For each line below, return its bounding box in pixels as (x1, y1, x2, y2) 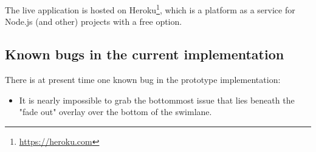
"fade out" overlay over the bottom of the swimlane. (19, 105, 212, 118)
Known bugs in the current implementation (5, 45, 284, 64)
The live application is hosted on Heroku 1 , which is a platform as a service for (5, 2, 295, 16)
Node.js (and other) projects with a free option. (5, 15, 182, 28)
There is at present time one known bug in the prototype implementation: (5, 73, 281, 86)
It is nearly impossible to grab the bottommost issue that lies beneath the (19, 93, 295, 106)
